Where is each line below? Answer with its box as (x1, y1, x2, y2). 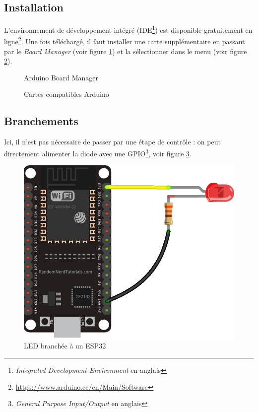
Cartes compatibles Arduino (24, 89, 109, 99)
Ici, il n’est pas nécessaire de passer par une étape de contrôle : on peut (4, 137, 221, 147)
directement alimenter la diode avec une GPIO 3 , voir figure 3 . (4, 146, 192, 158)
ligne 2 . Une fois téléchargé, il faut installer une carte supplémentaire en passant (4, 35, 245, 47)
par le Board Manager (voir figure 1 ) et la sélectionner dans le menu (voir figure (4, 46, 247, 56)
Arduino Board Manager (24, 72, 99, 82)
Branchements (4, 113, 78, 129)
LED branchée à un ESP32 (24, 341, 106, 351)
